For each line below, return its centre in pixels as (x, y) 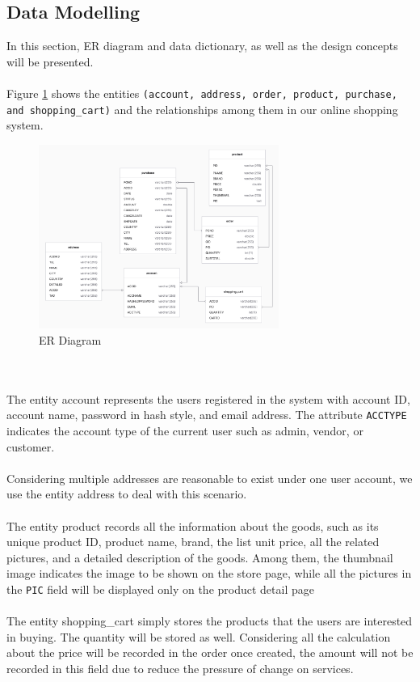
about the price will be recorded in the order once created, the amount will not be (210, 652)
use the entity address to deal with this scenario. (127, 494)
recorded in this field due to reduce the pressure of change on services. (180, 668)
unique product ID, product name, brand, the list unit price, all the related (193, 542)
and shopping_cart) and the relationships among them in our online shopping (202, 109)
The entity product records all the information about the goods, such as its (193, 525)
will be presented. (50, 61)
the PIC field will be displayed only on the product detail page (160, 589)
